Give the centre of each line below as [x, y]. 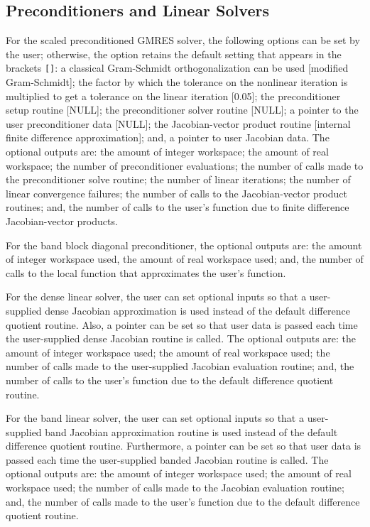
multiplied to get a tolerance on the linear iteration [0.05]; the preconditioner [173, 96]
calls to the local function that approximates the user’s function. [146, 272]
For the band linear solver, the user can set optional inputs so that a [155, 418]
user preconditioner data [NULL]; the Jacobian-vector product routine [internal [178, 123]
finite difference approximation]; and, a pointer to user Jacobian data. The [168, 137]
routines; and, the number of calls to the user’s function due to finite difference [178, 207]
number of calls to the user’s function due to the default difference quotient [170, 380]
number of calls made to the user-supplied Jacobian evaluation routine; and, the [180, 366]
